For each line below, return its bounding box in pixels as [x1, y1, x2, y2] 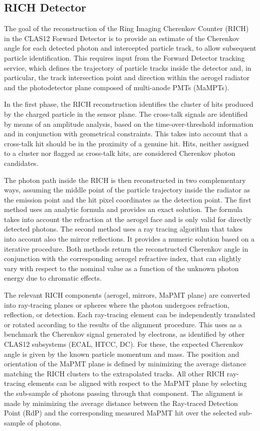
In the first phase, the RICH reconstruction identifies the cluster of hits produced [4, 99, 253, 109]
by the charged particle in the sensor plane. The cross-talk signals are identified [4, 108, 248, 119]
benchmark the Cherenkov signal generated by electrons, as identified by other [4, 329, 245, 339]
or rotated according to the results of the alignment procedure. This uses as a [4, 319, 242, 329]
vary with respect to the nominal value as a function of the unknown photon [4, 263, 239, 273]
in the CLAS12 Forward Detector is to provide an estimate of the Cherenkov [4, 33, 239, 43]
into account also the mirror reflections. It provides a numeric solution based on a [4, 234, 254, 244]
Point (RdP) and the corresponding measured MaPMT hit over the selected [4, 407, 237, 418]
